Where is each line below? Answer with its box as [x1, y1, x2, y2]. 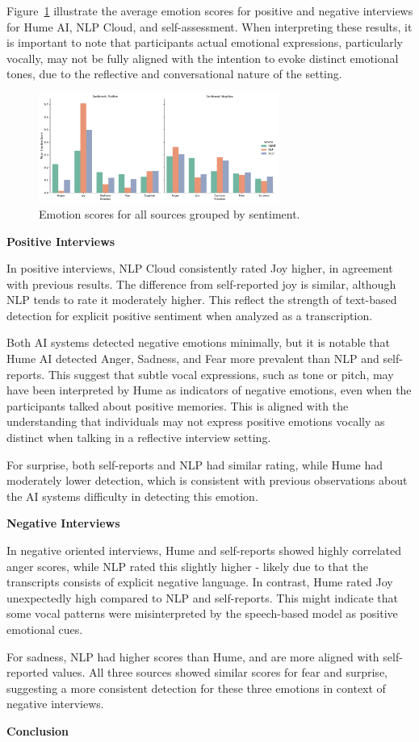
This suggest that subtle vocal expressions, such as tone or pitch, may [48, 365, 394, 382]
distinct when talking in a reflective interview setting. [6, 429, 271, 446]
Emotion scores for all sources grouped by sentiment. [39, 205, 300, 222]
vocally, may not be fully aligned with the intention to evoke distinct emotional [6, 49, 399, 66]
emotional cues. [6, 620, 83, 637]
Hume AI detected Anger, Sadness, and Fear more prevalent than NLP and [6, 350, 379, 367]
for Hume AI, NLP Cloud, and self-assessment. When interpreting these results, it [6, 18, 413, 35]
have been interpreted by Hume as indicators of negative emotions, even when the [6, 381, 412, 398]
